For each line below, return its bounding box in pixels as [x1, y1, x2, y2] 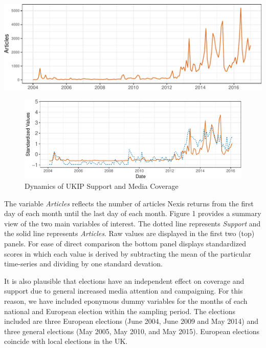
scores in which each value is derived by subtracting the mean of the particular [4, 248, 251, 259]
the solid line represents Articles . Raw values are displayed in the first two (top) [4, 228, 255, 239]
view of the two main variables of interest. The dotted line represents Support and [4, 218, 261, 228]
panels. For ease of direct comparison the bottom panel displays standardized [4, 238, 246, 248]
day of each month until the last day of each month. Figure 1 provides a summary [4, 208, 261, 219]
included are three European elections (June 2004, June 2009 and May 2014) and [4, 316, 259, 326]
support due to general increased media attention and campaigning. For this [4, 285, 243, 296]
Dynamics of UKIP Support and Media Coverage [25, 180, 179, 191]
